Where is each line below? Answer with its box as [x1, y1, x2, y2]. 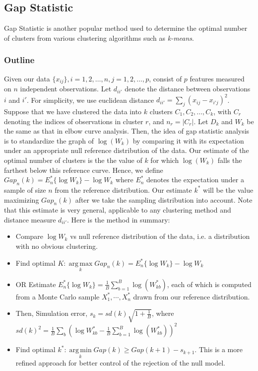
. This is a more [194, 344, 243, 355]
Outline [4, 54, 35, 66]
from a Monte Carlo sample [15, 291, 100, 301]
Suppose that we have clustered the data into [4, 106, 142, 116]
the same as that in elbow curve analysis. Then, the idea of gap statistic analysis [4, 126, 250, 136]
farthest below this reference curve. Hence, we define [4, 164, 163, 175]
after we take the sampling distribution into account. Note [75, 194, 253, 205]
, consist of [149, 73, 182, 83]
